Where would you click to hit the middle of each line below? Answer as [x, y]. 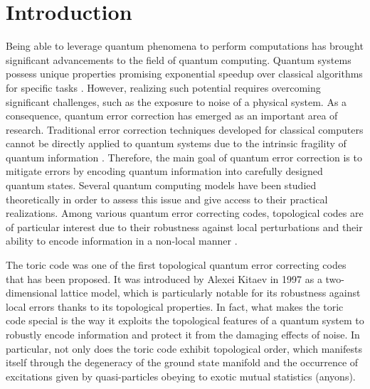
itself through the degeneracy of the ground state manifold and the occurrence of [182, 362]
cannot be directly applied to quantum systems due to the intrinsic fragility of [176, 143]
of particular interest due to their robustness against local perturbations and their [184, 227]
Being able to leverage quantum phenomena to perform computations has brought [185, 46]
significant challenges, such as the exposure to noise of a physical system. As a [176, 101]
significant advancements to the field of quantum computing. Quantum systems [179, 59]
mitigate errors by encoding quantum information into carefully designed [164, 171]
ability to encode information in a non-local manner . [122, 241]
